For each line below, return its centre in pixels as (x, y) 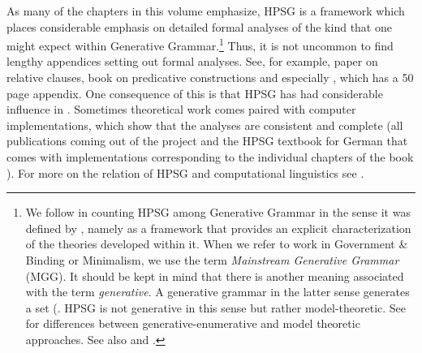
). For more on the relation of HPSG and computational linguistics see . (185, 172)
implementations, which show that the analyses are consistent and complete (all (205, 125)
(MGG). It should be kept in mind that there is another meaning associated (215, 276)
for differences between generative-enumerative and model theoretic (193, 323)
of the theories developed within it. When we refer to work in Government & (217, 244)
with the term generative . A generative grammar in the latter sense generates (217, 292)
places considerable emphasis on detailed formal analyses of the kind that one (199, 26)
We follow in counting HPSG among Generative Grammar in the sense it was (218, 212)
